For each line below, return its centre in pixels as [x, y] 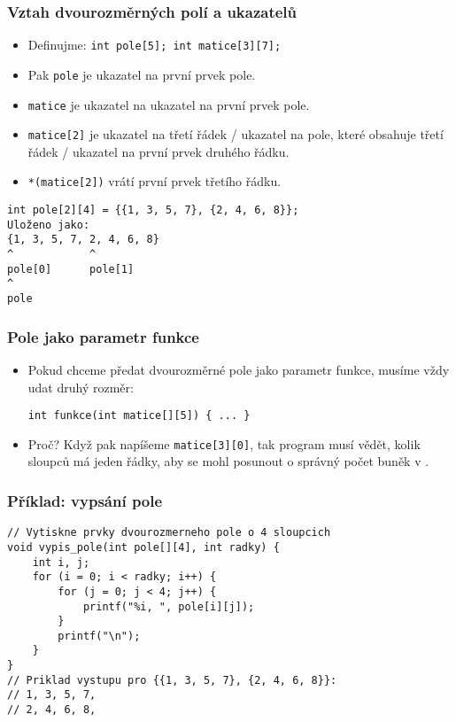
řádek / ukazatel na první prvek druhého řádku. [158, 151]
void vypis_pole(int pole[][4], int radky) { [143, 547]
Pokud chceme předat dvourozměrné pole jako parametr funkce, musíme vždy [239, 369]
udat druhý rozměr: [81, 387]
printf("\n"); [99, 636]
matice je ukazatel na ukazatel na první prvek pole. [169, 104]
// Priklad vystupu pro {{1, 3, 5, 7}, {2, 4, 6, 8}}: [172, 680]
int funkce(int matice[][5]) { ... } [139, 416]
